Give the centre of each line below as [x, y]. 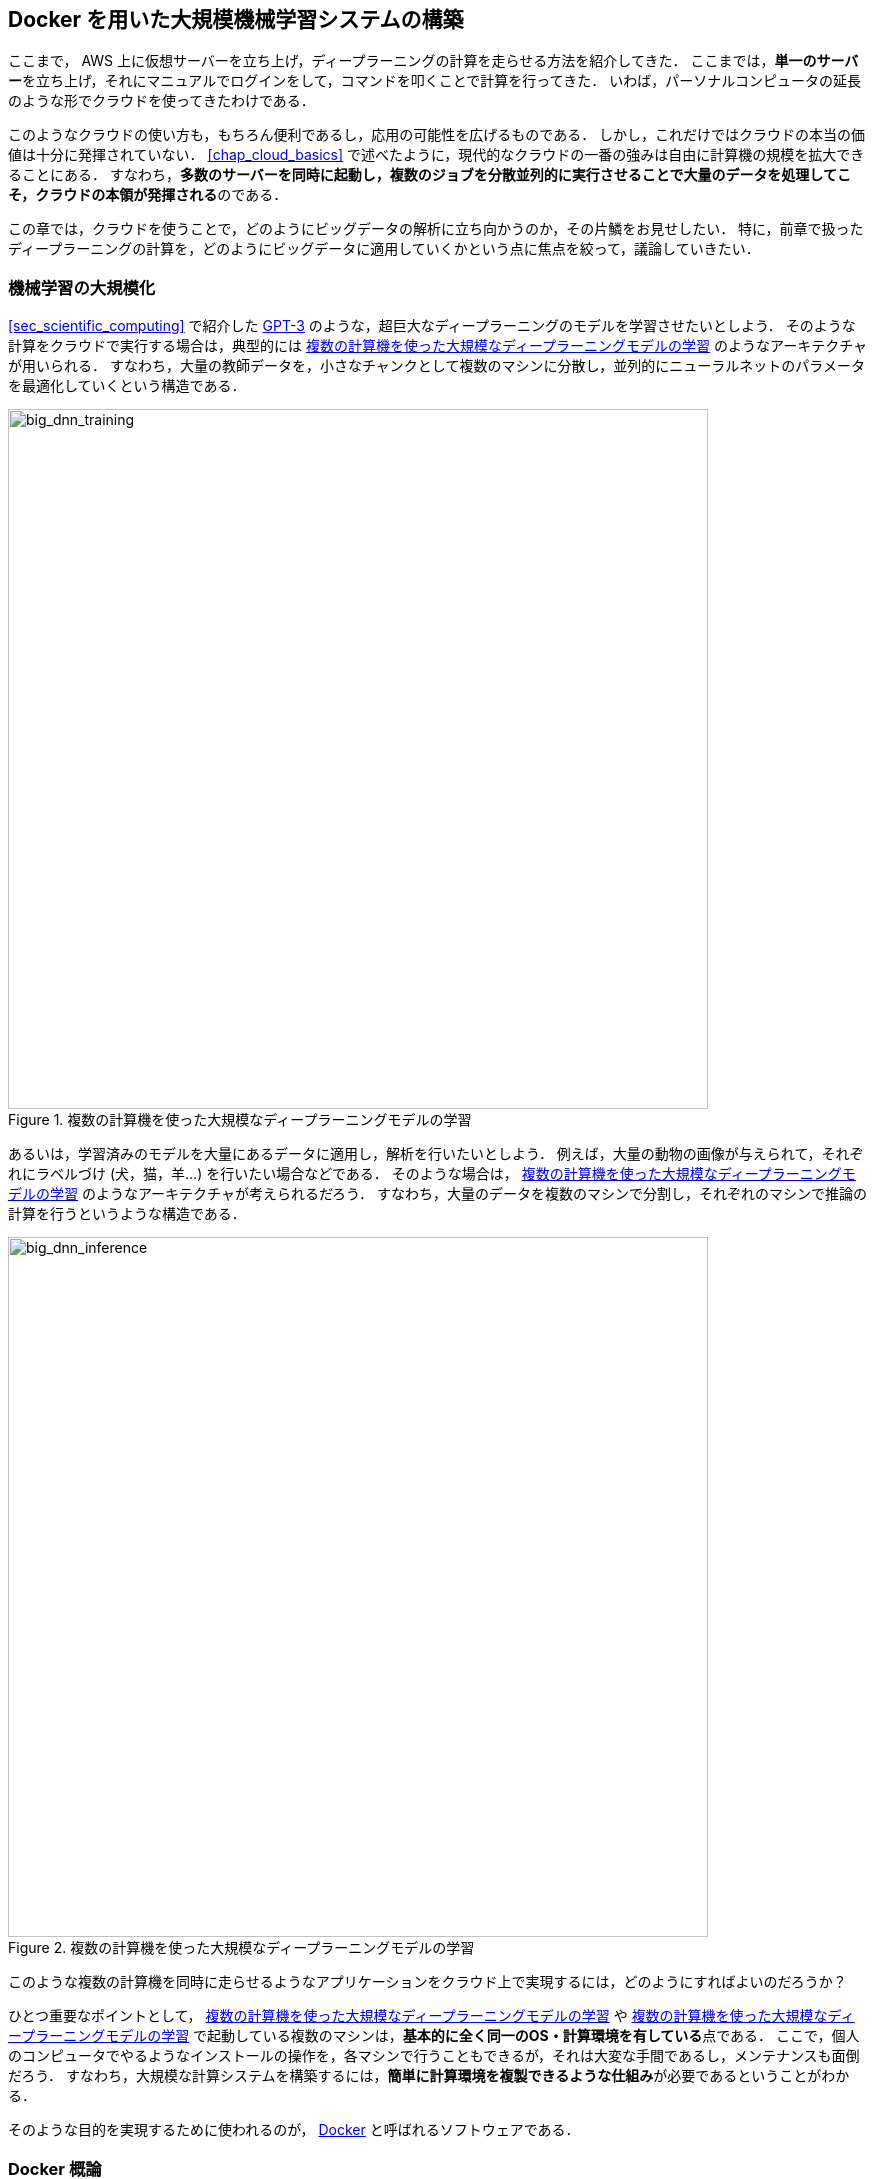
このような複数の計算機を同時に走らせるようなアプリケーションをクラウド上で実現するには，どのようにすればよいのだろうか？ [427, 1982]
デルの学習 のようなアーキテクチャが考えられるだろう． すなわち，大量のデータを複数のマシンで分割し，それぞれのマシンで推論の [437, 1194]
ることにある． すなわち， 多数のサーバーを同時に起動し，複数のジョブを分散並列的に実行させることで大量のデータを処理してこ [429, 175]
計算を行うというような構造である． [127, 1214]
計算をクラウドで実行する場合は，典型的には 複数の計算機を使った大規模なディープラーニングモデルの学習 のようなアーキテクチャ [438, 346]
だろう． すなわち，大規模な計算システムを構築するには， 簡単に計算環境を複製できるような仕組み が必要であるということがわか [429, 2076]
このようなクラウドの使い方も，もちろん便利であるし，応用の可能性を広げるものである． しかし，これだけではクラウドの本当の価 [437, 135]
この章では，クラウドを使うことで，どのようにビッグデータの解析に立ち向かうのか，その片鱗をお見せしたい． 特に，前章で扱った [436, 229]
